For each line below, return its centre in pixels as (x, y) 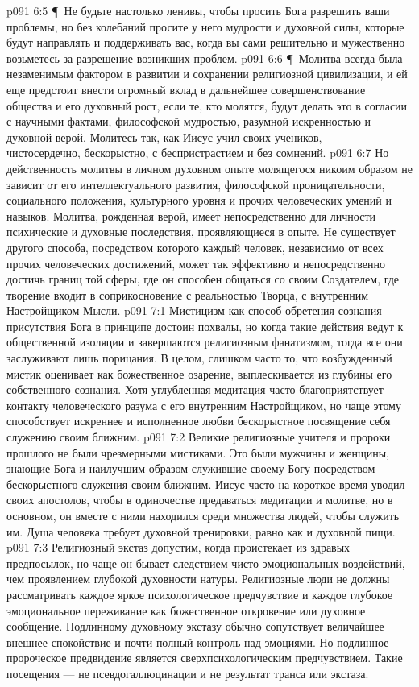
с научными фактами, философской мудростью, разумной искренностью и (189, 121)
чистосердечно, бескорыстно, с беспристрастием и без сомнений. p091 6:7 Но (198, 153)
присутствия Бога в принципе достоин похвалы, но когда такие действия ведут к (205, 326)
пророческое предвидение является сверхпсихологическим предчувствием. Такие (205, 658)
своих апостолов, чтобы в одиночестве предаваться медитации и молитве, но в (200, 500)
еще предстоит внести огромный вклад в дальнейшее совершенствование (186, 89)
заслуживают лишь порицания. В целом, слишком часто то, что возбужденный (199, 358)
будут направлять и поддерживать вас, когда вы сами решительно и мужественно (206, 42)
